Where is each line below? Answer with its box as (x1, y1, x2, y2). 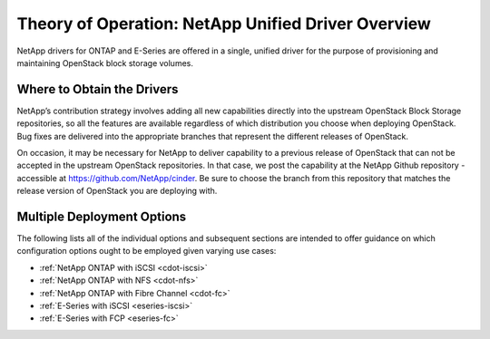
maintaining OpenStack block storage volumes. (16, 57, 194, 68)
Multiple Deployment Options (16, 209, 187, 224)
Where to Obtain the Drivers (16, 82, 179, 97)
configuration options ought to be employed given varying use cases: (16, 246, 277, 257)
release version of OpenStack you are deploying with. (16, 186, 218, 197)
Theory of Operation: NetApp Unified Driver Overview (16, 14, 431, 34)
